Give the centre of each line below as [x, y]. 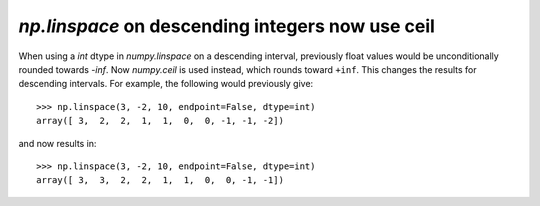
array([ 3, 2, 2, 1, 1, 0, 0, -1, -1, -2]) [160, 121]
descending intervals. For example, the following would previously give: [166, 84]
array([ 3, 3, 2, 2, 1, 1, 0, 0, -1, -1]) [160, 180]
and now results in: [57, 143]
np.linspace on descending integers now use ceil [226, 26]
